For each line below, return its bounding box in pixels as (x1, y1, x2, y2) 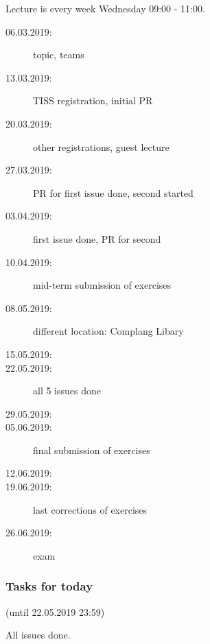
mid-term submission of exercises (33, 278, 172, 292)
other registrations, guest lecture (33, 139, 170, 154)
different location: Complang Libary (33, 324, 184, 338)
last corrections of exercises (33, 502, 148, 516)
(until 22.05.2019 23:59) (5, 604, 105, 619)
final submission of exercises (33, 442, 150, 457)
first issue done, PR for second (33, 231, 161, 246)
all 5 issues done (33, 383, 101, 398)
